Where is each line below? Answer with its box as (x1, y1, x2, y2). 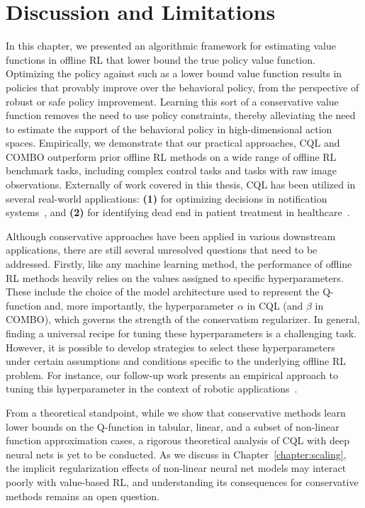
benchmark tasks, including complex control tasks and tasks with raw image (6, 163, 337, 178)
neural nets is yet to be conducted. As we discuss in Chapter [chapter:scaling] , (6, 446, 347, 461)
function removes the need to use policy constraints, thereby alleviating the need (6, 108, 356, 123)
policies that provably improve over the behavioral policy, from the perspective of (6, 79, 359, 94)
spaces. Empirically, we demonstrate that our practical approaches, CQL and (6, 135, 340, 150)
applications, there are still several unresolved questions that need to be (6, 242, 318, 257)
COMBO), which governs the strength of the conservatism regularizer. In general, (6, 312, 360, 327)
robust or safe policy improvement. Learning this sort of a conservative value (6, 94, 339, 108)
